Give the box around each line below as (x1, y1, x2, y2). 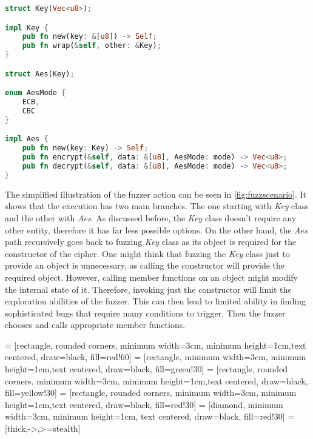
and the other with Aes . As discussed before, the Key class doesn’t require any (5, 211, 297, 224)
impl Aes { (5, 135, 49, 144)
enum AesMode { (5, 89, 66, 98)
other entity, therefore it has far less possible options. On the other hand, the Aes (5, 223, 308, 236)
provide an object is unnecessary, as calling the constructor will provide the (5, 259, 285, 272)
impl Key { (5, 23, 49, 32)
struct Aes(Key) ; (5, 69, 75, 78)
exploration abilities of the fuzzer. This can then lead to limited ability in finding (5, 295, 306, 307)
